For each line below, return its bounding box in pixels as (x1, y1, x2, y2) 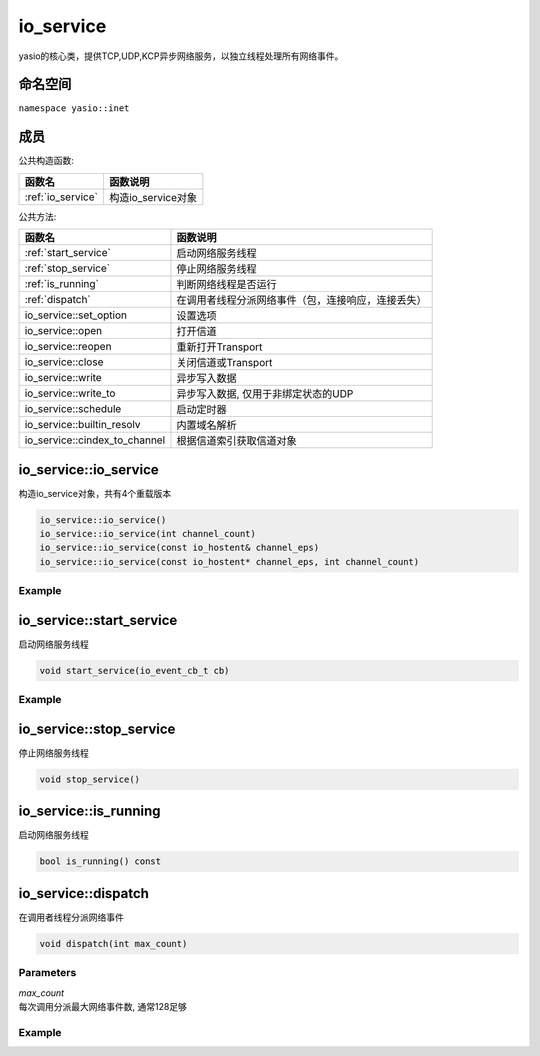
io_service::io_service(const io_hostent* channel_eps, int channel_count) (39, 556, 420, 567)
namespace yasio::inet (18, 103, 130, 114)
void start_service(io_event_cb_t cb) (39, 665, 230, 676)
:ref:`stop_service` (24, 261, 110, 275)
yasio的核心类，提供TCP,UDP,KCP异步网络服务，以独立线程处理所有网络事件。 (18, 50, 344, 62)
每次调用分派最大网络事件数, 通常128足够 (18, 1001, 187, 1012)
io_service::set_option (24, 308, 127, 322)
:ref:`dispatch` (24, 293, 92, 307)
